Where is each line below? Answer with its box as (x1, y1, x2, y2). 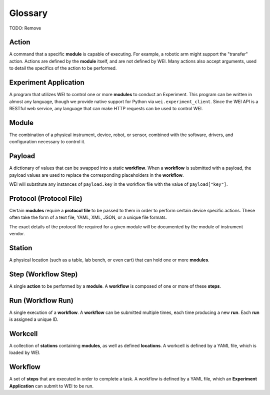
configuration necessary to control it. (9, 139, 86, 145)
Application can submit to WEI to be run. (9, 383, 93, 389)
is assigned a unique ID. (9, 316, 58, 322)
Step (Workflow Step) (9, 270, 78, 278)
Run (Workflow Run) (9, 296, 73, 305)
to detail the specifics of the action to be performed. (9, 65, 117, 71)
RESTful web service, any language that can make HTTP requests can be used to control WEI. (9, 105, 203, 111)
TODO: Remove (9, 25, 41, 31)
